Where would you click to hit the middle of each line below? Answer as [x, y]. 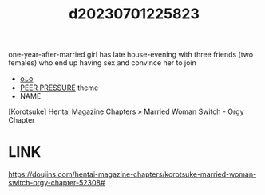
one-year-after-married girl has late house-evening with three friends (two [131, 55]
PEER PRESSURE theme [59, 88]
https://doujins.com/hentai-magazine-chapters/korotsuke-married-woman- [132, 174]
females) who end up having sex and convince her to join [103, 63]
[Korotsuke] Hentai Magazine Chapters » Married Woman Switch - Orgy [127, 111]
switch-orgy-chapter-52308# [57, 183]
